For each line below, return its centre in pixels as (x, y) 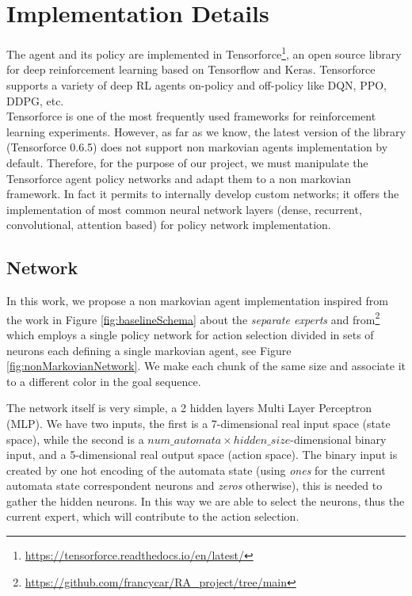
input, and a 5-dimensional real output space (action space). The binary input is (202, 455)
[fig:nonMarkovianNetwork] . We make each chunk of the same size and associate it (206, 366)
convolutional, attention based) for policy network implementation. (169, 225)
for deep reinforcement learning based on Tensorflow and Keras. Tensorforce (191, 69)
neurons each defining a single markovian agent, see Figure (149, 350)
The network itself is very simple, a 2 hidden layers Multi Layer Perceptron (189, 408)
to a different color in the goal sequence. (104, 381)
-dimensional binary (338, 439)
